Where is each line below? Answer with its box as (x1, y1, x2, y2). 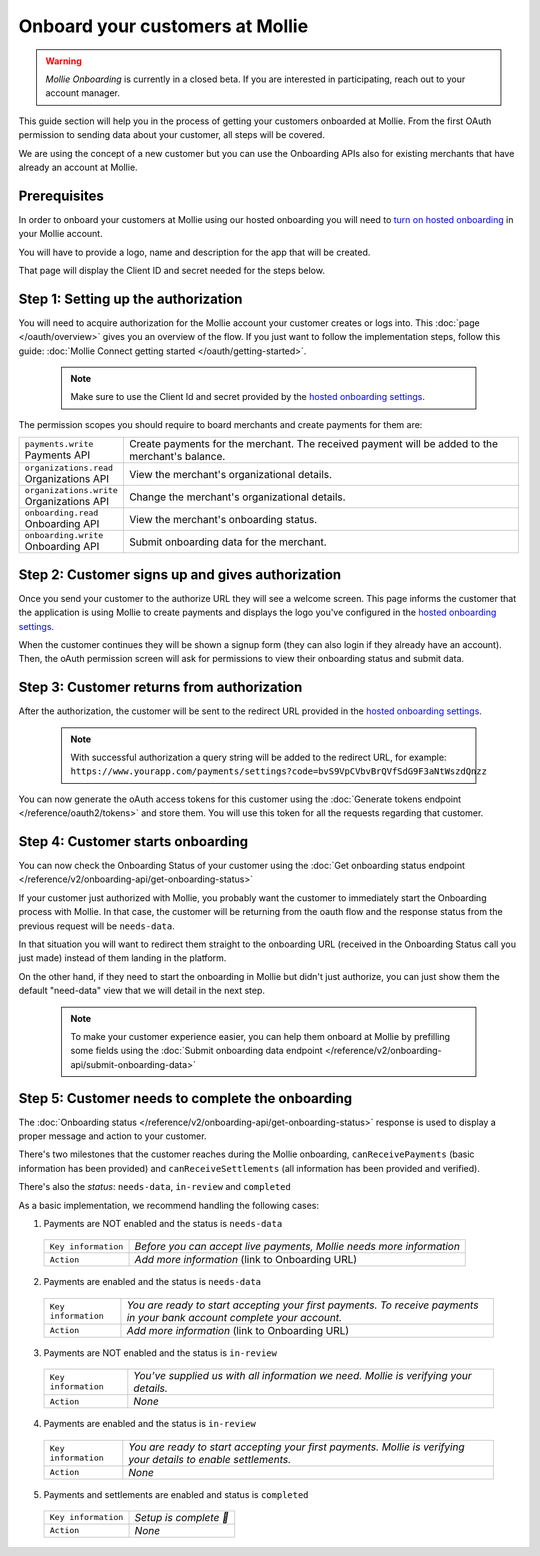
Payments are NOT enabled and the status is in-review (43, 1346, 277, 1359)
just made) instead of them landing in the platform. (18, 952, 227, 964)
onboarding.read (24, 508, 99, 519)
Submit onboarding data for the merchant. (128, 535, 327, 549)
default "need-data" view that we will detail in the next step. (18, 985, 265, 997)
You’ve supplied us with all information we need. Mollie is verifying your (133, 1369, 472, 1383)
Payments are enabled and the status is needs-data (43, 1276, 262, 1288)
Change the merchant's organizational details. (128, 490, 346, 504)
